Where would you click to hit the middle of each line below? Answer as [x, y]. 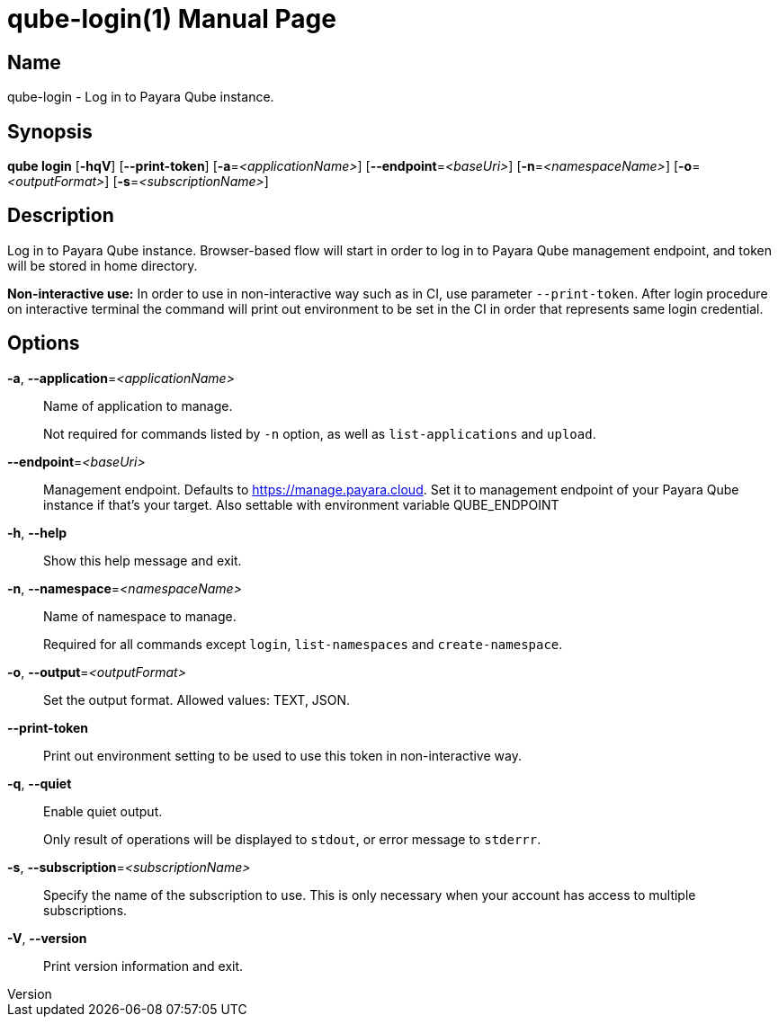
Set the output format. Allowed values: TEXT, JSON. [197, 699]
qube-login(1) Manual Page [172, 19]
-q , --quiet [40, 783]
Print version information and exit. [143, 966]
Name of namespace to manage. [140, 616]
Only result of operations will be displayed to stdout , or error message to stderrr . [292, 839]
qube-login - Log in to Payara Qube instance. [141, 97]
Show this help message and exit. [143, 560]
